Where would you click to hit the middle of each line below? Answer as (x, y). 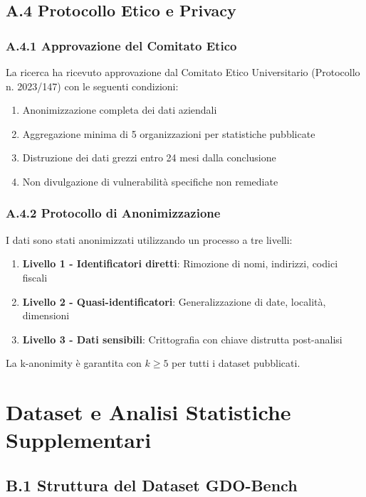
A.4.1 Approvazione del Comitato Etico (121, 45)
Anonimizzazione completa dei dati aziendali (120, 110)
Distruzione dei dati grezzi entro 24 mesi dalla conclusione (149, 157)
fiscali (35, 277)
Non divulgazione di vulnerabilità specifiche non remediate (150, 181)
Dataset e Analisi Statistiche (148, 412)
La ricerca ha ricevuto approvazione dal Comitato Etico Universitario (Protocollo (183, 72)
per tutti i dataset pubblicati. (236, 363)
